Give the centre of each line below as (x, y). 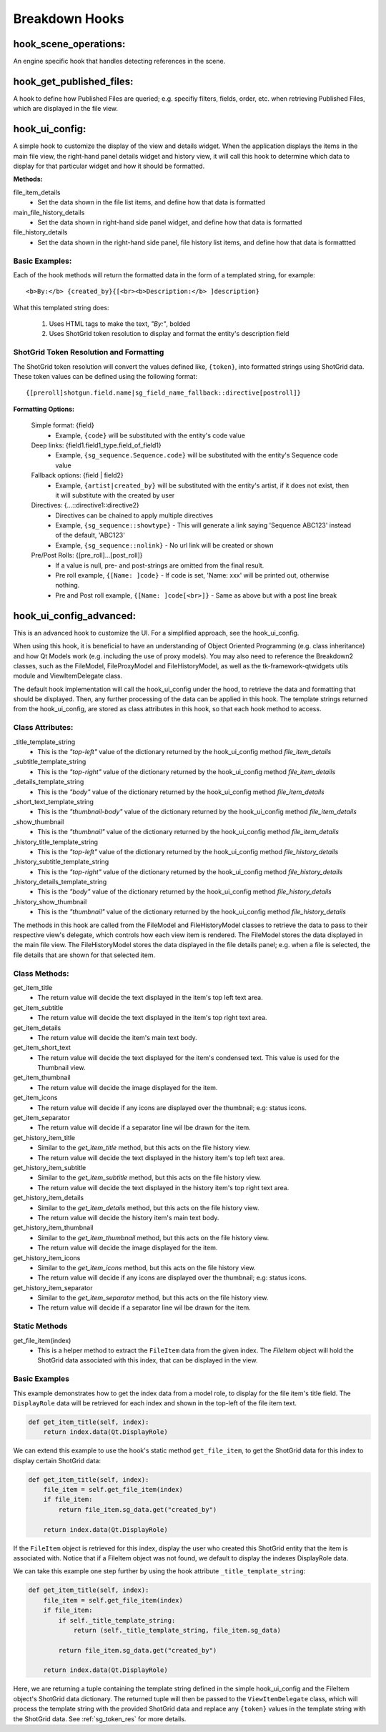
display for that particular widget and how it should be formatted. (109, 166)
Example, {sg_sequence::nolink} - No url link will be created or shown (164, 545)
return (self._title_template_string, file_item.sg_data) (177, 1630)
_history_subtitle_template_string (61, 862)
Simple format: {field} (63, 425)
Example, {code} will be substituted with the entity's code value (150, 435)
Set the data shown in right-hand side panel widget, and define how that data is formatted (170, 222)
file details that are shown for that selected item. (84, 955)
